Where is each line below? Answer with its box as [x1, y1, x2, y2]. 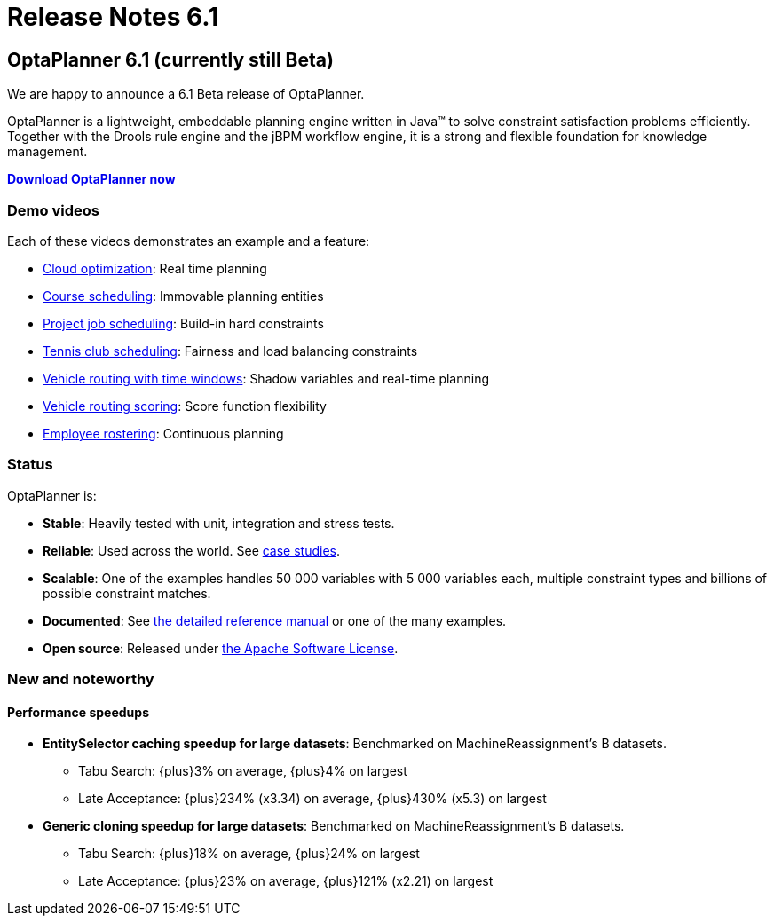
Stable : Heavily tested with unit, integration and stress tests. [43, 515, 395, 531]
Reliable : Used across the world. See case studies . [43, 542, 341, 558]
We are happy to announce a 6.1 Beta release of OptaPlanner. [7, 86, 365, 102]
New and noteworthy [7, 670, 154, 689]
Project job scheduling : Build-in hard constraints [43, 315, 324, 331]
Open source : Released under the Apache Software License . [43, 640, 399, 656]
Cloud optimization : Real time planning [43, 260, 267, 276]
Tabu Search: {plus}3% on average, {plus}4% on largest [78, 763, 407, 779]
